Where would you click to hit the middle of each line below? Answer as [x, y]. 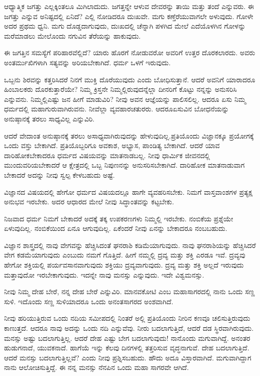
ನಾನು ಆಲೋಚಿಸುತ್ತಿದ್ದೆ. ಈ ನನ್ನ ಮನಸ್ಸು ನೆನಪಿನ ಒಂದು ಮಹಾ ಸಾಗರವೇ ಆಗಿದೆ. [97, 367]
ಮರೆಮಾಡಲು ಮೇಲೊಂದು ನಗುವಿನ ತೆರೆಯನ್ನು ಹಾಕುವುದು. [73, 35]
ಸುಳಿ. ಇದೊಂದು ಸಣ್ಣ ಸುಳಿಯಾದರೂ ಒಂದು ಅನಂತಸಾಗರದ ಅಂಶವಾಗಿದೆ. [89, 301]
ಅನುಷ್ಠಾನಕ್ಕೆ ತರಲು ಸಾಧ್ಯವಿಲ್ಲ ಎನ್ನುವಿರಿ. [49, 118]
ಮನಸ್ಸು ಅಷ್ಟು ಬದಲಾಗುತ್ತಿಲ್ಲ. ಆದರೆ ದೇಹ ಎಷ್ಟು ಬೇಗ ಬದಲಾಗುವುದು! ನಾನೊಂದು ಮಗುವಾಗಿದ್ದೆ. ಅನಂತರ [127, 338]
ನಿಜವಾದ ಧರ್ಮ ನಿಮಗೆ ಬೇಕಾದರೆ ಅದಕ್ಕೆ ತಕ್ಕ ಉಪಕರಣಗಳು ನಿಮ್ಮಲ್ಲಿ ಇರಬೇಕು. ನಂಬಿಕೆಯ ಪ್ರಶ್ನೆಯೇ [119, 218]
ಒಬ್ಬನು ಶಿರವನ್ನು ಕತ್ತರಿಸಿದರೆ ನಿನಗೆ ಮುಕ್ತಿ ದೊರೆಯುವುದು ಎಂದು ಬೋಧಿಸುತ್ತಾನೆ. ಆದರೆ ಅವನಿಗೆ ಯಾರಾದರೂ [130, 79]
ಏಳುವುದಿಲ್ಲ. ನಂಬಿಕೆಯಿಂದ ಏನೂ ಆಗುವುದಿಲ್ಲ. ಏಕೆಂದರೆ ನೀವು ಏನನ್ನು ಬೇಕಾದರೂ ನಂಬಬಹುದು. [116, 228]
